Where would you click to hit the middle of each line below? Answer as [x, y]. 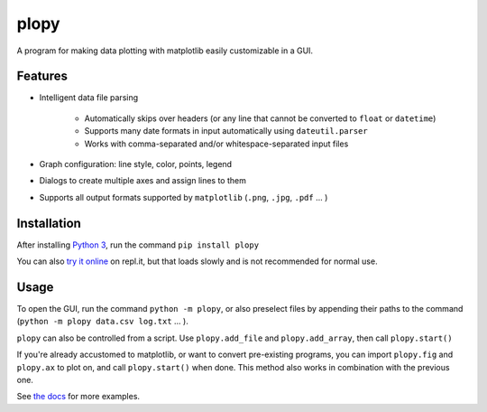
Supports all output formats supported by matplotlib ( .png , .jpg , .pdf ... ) [184, 197]
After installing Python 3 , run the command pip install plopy [138, 245]
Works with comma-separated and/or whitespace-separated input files [216, 144]
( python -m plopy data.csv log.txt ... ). [102, 322]
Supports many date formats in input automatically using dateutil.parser [226, 131]
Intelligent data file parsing [89, 98]
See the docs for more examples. [78, 397]
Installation [49, 223]
